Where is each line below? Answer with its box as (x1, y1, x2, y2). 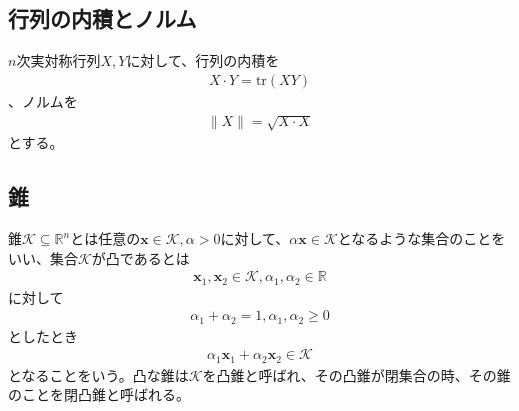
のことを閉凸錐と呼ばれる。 (8, 384, 190, 405)
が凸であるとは (91, 247, 190, 268)
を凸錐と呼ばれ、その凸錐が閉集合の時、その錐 (202, 364, 511, 385)
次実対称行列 (16, 50, 101, 71)
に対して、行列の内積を (126, 50, 280, 71)
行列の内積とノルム (8, 3, 197, 34)
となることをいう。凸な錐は (8, 364, 189, 385)
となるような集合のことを (337, 228, 506, 249)
